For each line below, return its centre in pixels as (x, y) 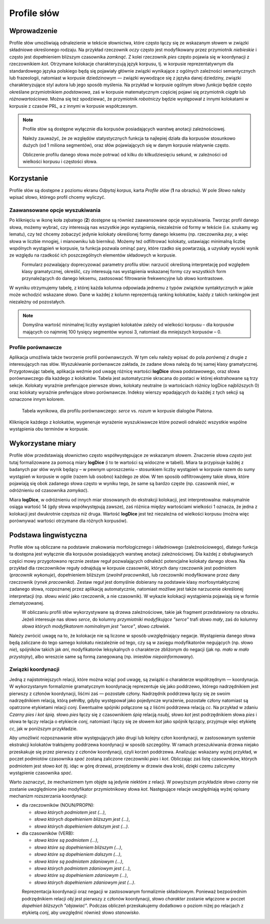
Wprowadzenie (33, 31)
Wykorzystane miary (43, 443)
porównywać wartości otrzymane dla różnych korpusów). (68, 521)
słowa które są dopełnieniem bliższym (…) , (78, 847)
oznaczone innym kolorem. (37, 399)
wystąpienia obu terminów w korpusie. (49, 429)
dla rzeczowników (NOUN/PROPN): (58, 805)
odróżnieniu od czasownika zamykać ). (49, 491)
